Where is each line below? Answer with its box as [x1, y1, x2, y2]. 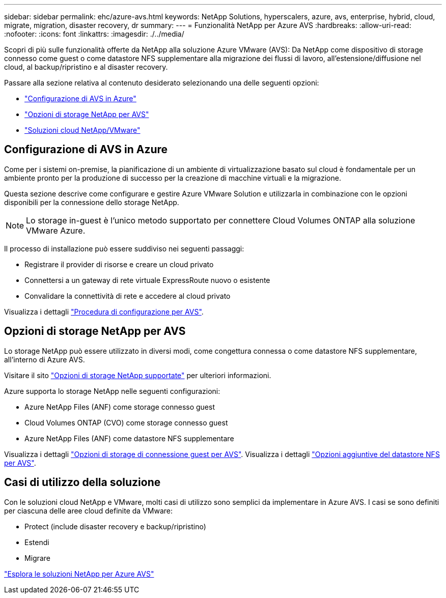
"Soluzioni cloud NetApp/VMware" [24, 126, 141, 134]
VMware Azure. [26, 225, 86, 236]
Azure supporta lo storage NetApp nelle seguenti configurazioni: [4, 386, 220, 395]
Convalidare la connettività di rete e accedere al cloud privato [24, 291, 231, 300]
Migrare [24, 553, 50, 562]
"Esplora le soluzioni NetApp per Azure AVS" [4, 569, 154, 578]
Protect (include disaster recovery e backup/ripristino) [24, 522, 206, 531]
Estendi [24, 537, 49, 547]
